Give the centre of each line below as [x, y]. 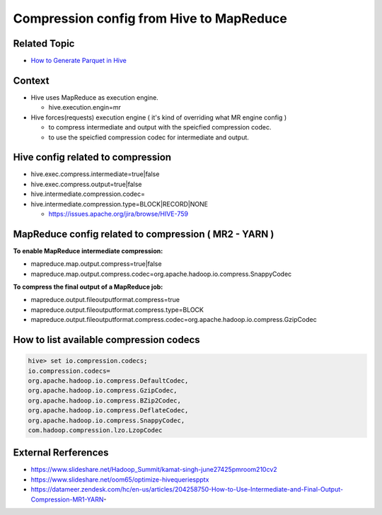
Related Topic [44, 44]
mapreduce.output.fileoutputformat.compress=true [105, 300]
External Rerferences [61, 453]
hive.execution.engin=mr [85, 108]
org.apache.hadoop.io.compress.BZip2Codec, [105, 400]
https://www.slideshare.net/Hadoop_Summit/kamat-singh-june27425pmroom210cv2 [154, 470]
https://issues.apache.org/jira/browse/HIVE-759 [118, 214]
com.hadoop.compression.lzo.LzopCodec [95, 430]
